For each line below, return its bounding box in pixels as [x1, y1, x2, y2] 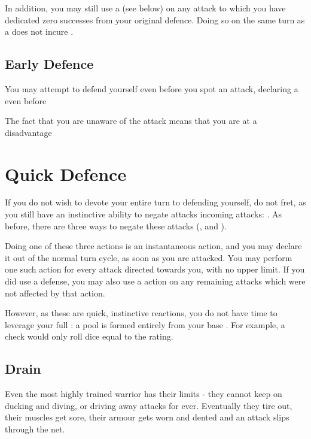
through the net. [5, 423, 65, 435]
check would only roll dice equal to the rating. [5, 330, 173, 343]
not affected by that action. [5, 286, 105, 299]
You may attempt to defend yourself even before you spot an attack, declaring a [5, 82, 298, 95]
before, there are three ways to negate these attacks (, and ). [5, 219, 227, 232]
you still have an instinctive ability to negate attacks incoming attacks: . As [5, 208, 282, 220]
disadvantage [5, 126, 52, 138]
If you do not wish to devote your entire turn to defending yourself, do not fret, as [5, 196, 306, 208]
